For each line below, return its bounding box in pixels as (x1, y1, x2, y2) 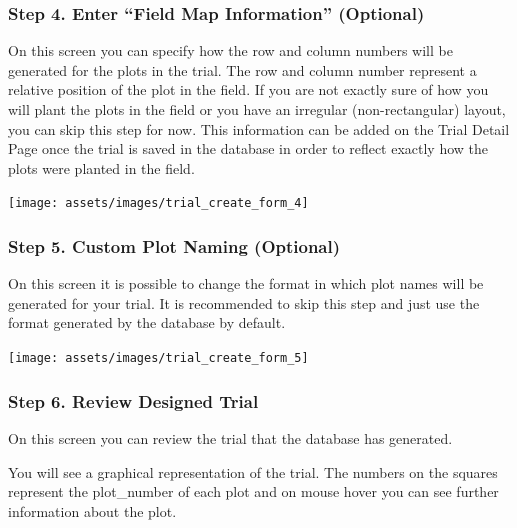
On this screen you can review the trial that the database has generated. (8, 427, 453, 448)
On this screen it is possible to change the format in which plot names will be (8, 273, 484, 294)
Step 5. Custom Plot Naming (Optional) (8, 233, 341, 258)
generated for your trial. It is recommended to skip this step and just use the (8, 292, 480, 313)
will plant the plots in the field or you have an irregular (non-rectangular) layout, (8, 99, 506, 119)
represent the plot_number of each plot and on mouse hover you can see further (8, 481, 499, 502)
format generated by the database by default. (8, 312, 286, 333)
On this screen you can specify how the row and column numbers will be (8, 40, 453, 61)
